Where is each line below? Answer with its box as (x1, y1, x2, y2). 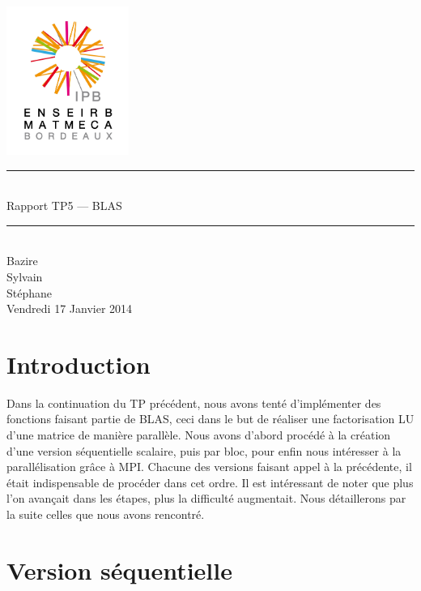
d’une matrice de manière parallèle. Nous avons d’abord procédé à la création (6, 426, 391, 443)
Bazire (6, 252, 38, 269)
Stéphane (6, 284, 53, 301)
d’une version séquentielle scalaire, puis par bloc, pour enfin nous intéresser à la (6, 442, 402, 459)
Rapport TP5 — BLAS (6, 197, 122, 214)
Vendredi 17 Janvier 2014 (6, 300, 133, 317)
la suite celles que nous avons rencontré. (6, 506, 205, 522)
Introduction (6, 347, 151, 380)
